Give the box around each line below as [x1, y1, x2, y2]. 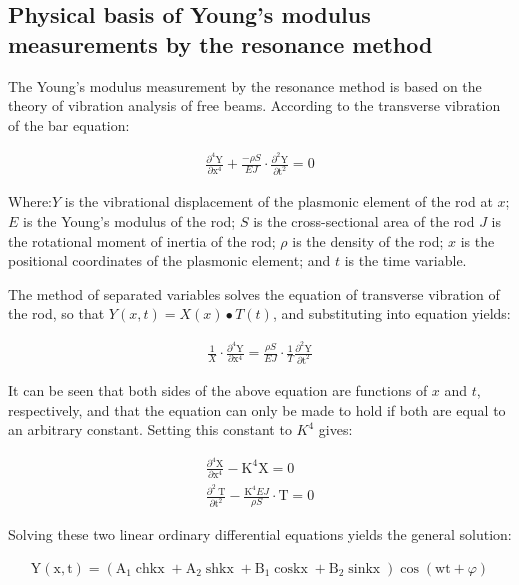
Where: [8, 191, 52, 212]
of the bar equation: [8, 114, 130, 135]
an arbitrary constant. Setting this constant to [8, 419, 292, 440]
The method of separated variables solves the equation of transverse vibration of [8, 283, 500, 304]
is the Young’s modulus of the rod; [23, 210, 236, 231]
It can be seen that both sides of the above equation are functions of [8, 379, 428, 400]
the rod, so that [8, 303, 105, 324]
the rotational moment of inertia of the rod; [8, 230, 276, 251]
